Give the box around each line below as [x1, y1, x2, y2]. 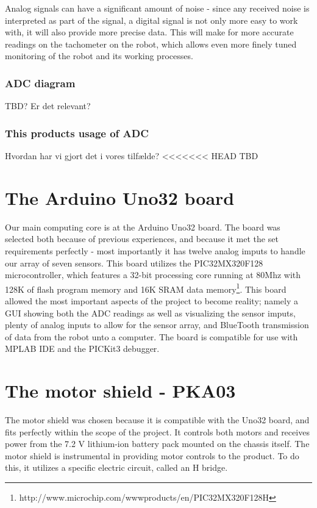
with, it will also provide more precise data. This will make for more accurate [5, 26, 294, 38]
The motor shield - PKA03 [5, 378, 236, 403]
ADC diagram [5, 75, 76, 90]
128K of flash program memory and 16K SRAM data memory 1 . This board [5, 281, 287, 295]
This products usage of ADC [5, 125, 149, 140]
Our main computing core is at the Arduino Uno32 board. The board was [5, 220, 280, 233]
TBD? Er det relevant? [5, 99, 91, 112]
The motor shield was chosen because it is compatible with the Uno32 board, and [5, 413, 310, 426]
